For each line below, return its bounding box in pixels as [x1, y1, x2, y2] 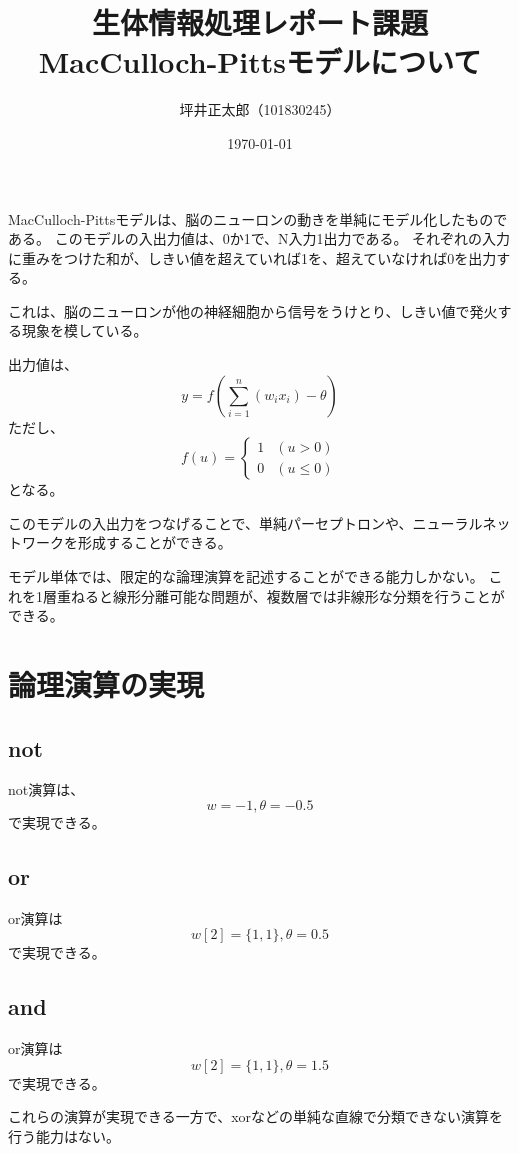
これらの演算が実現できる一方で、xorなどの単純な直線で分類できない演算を [8, 1106, 504, 1127]
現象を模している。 [21, 320, 148, 341]
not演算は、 [8, 779, 85, 800]
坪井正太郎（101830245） [179, 99, 341, 120]
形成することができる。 [77, 532, 232, 553]
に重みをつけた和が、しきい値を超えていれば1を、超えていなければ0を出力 [8, 247, 497, 268]
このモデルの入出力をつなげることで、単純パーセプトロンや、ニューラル [8, 512, 483, 533]
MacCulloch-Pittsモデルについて [38, 41, 482, 82]
